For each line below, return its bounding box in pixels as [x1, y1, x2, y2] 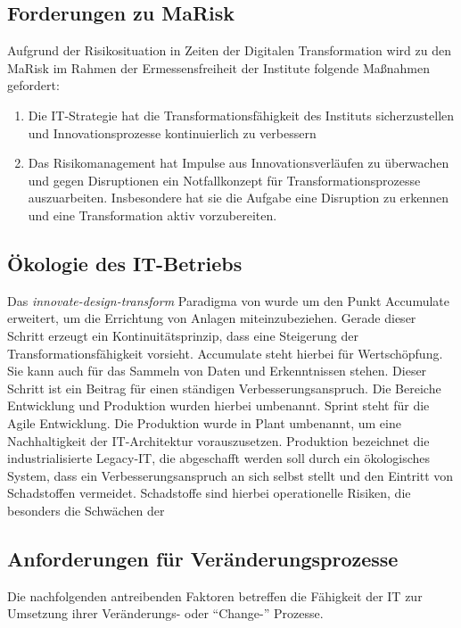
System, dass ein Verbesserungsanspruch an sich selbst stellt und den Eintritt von [7, 466, 454, 484]
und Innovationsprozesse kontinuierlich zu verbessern [28, 123, 317, 142]
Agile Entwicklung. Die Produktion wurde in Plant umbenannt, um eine [7, 413, 401, 432]
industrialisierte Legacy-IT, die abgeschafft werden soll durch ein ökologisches [7, 449, 431, 467]
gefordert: [7, 76, 60, 95]
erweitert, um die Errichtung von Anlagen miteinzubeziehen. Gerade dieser [7, 309, 416, 327]
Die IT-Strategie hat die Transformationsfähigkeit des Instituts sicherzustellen [28, 105, 455, 124]
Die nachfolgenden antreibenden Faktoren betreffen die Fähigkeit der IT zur [7, 586, 423, 605]
